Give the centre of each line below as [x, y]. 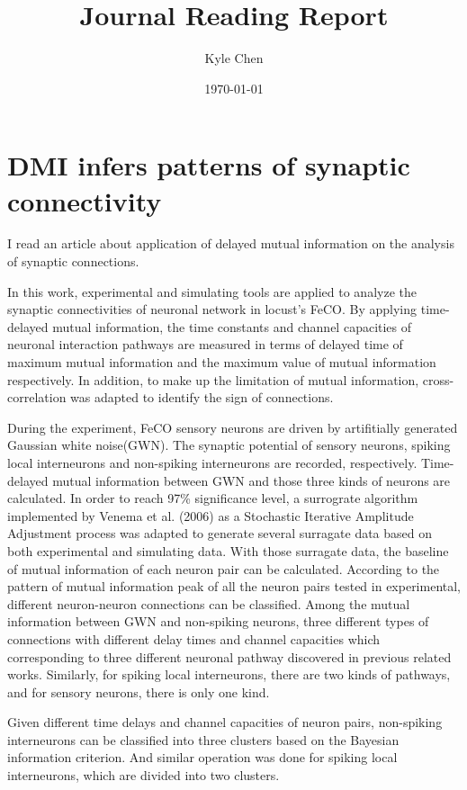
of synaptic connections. [73, 261]
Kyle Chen [234, 58]
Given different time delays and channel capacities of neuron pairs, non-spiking [225, 722]
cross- [438, 379]
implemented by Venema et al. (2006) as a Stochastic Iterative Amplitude [211, 515]
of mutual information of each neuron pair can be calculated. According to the [224, 568]
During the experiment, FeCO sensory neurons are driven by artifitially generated [233, 427]
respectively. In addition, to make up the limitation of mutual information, [213, 379]
